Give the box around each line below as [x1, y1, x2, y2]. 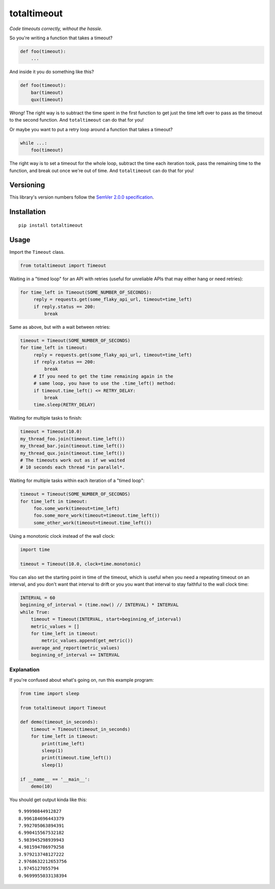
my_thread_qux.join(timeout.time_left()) [20, 450, 125, 456]
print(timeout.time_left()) [41, 755, 112, 761]
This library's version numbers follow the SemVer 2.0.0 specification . [9, 194, 154, 200]
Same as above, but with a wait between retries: [9, 324, 111, 330]
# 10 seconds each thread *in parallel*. [20, 465, 125, 470]
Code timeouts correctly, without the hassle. [9, 26, 103, 32]
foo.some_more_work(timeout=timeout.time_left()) [33, 513, 160, 518]
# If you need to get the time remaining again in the [33, 373, 174, 379]
